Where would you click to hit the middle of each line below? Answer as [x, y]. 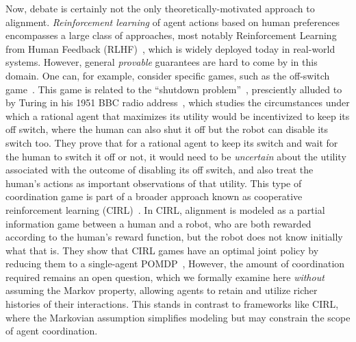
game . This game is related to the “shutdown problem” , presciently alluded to [174, 89]
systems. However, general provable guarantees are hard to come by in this [162, 62]
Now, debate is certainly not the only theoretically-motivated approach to [160, 8]
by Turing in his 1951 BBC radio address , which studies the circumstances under [178, 102]
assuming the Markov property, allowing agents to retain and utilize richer [162, 290]
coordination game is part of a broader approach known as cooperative [154, 196]
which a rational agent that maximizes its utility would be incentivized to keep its [178, 115]
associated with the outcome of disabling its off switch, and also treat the [160, 170]
